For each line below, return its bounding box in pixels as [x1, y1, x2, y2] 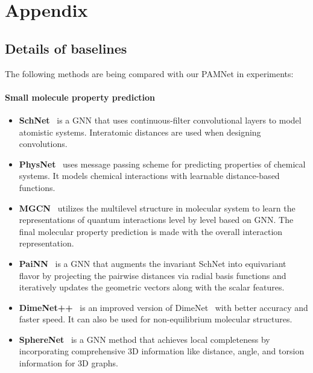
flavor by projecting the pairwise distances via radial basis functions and [19, 269, 286, 281]
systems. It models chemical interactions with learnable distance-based [19, 169, 280, 182]
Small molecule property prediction [5, 90, 156, 103]
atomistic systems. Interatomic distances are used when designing [19, 125, 261, 138]
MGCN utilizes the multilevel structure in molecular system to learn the [19, 201, 296, 214]
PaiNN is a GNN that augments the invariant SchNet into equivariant [19, 257, 286, 269]
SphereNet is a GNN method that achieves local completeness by [19, 333, 270, 345]
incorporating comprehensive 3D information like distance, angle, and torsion [19, 345, 305, 357]
